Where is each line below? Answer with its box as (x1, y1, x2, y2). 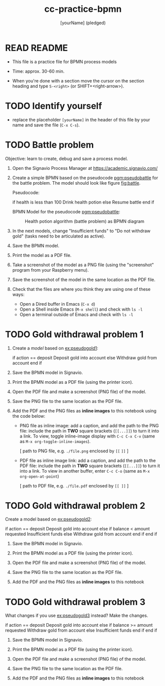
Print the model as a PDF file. (12, 252, 72, 258)
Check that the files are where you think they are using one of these (12, 286, 151, 292)
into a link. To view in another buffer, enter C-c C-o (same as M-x (19, 468, 150, 474)
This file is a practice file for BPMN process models (12, 58, 117, 65)
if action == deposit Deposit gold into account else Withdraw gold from (12, 355, 157, 361)
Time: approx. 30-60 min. (12, 68, 65, 74)
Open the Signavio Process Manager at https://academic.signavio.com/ (12, 165, 158, 171)
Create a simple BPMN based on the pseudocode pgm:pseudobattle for (12, 174, 159, 181)
